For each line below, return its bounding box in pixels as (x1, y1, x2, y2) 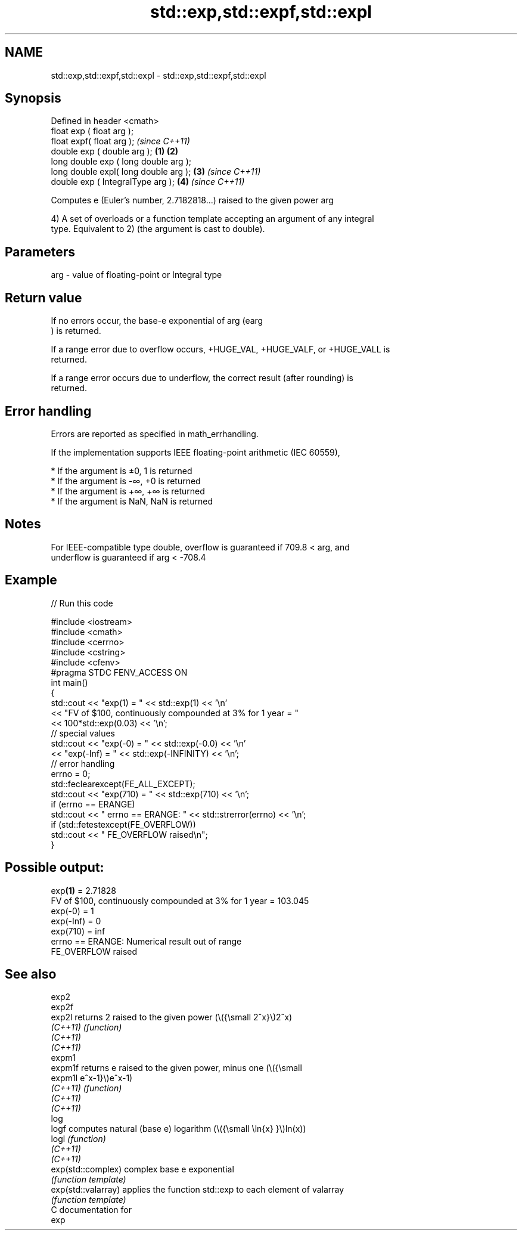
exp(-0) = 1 (51, 905, 94, 916)
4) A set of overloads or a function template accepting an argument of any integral (51, 213, 374, 224)
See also (5, 966, 57, 982)
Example (5, 572, 57, 588)
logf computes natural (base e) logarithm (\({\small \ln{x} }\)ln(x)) (51, 1123, 306, 1134)
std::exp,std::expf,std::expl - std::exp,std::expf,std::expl (51, 70, 266, 81)
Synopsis (5, 91, 61, 106)
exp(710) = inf (51, 926, 105, 936)
